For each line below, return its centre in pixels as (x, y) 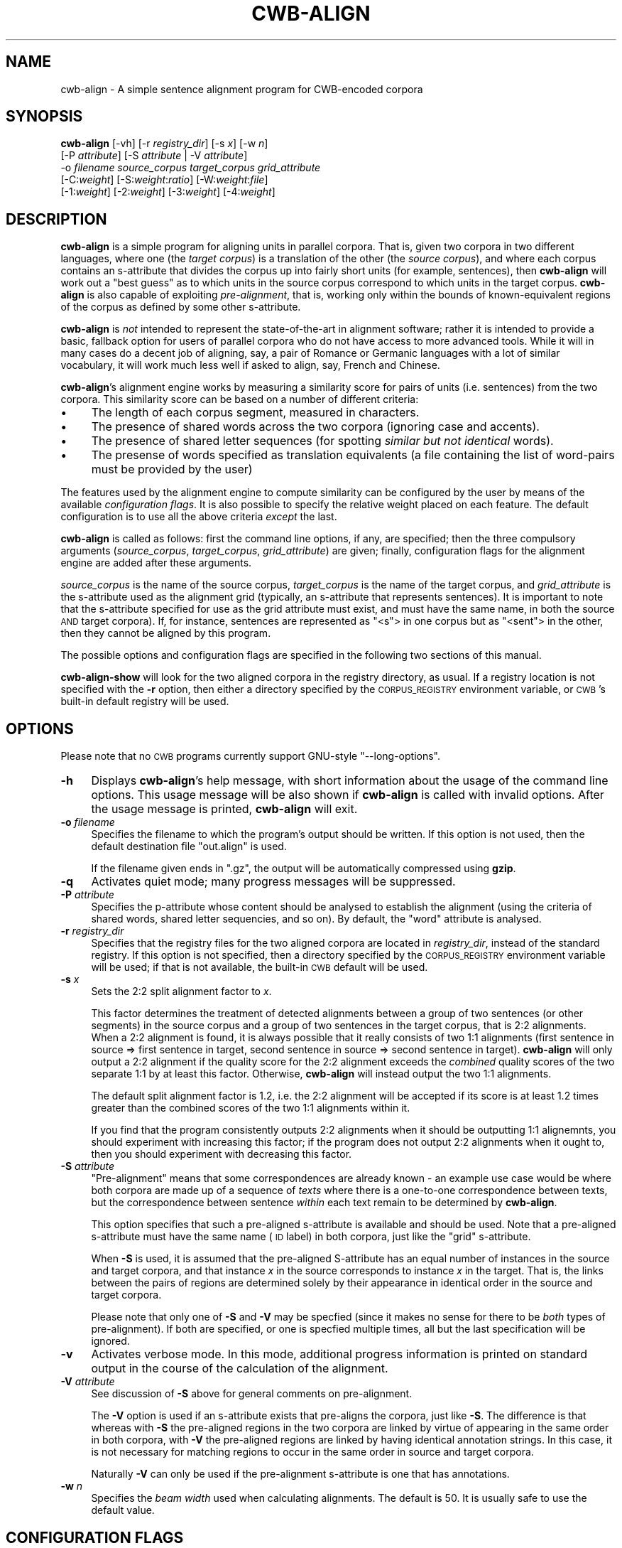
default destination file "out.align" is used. (189, 846)
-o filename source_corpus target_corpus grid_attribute (191, 168)
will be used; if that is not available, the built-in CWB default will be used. (260, 967)
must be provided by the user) (172, 469)
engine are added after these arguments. (156, 563)
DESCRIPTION (56, 219)
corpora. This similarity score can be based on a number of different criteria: (240, 399)
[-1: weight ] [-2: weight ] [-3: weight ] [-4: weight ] (168, 192)
